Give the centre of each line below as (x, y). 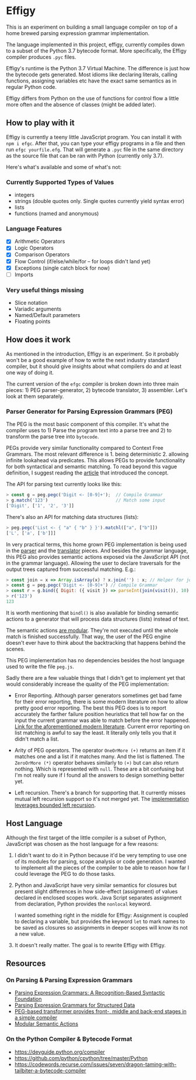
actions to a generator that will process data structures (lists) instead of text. (98, 619)
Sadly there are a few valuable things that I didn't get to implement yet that (96, 677)
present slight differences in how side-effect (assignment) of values (96, 891)
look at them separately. (35, 396)
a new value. (30, 934)
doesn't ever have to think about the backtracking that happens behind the (96, 642)
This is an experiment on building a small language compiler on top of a (92, 27)
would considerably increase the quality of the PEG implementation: (87, 684)
